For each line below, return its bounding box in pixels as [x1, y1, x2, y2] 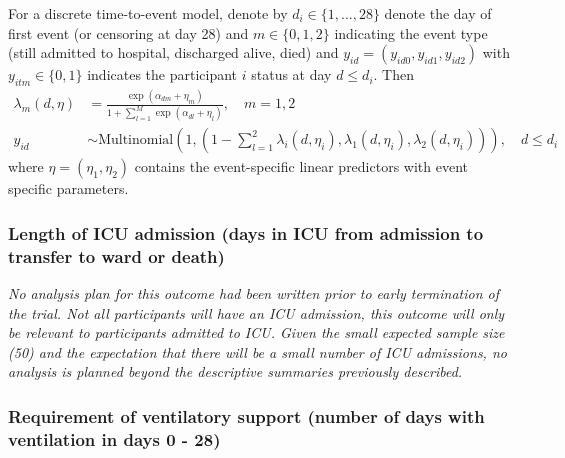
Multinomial [98, 133, 174, 148]
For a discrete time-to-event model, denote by [8, 3, 288, 23]
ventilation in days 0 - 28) [8, 426, 221, 451]
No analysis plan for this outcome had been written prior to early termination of [8, 283, 499, 304]
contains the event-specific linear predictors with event [134, 156, 468, 177]
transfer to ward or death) [8, 243, 225, 268]
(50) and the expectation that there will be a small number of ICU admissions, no [8, 341, 507, 362]
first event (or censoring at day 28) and [8, 22, 249, 43]
